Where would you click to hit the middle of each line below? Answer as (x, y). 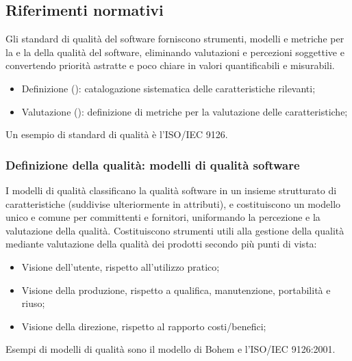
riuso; (33, 303)
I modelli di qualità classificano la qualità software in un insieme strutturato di (171, 190)
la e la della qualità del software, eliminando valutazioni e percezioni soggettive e (175, 52)
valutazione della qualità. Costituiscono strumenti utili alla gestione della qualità (175, 230)
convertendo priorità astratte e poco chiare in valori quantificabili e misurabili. (170, 65)
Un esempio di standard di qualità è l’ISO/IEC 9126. (117, 134)
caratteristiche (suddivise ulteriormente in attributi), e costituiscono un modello (173, 203)
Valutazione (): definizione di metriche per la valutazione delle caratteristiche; (185, 111)
